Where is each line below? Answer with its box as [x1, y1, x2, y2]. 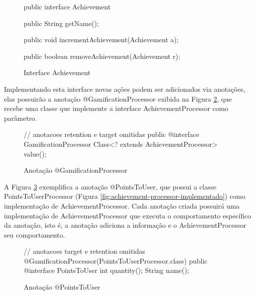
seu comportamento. [4, 229, 65, 240]
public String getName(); [24, 18, 99, 28]
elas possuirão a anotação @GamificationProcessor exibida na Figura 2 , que [4, 93, 232, 104]
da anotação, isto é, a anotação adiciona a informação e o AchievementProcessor [4, 220, 247, 230]
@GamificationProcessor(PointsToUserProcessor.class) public [24, 255, 208, 266]
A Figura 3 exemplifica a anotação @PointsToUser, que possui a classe [4, 181, 217, 191]
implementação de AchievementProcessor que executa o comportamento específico [4, 210, 251, 220]
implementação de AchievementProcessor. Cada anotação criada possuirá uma [4, 200, 240, 211]
